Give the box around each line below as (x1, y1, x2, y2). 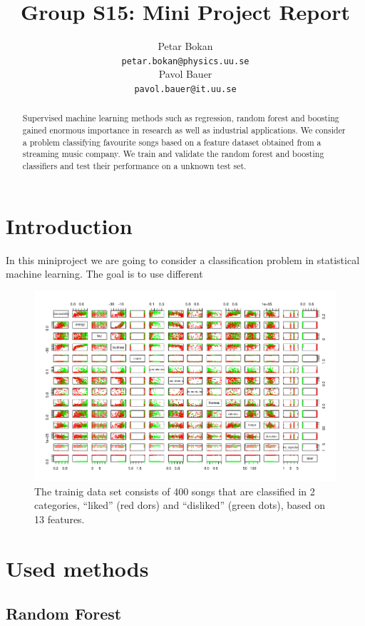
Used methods (6, 553, 149, 582)
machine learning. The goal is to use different (6, 266, 203, 281)
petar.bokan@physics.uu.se (121, 56, 250, 66)
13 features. (34, 511, 85, 526)
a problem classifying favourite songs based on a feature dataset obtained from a (22, 136, 322, 148)
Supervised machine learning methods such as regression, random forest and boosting (22, 112, 339, 124)
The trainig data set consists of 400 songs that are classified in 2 (34, 483, 315, 498)
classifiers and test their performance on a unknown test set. (22, 160, 247, 172)
